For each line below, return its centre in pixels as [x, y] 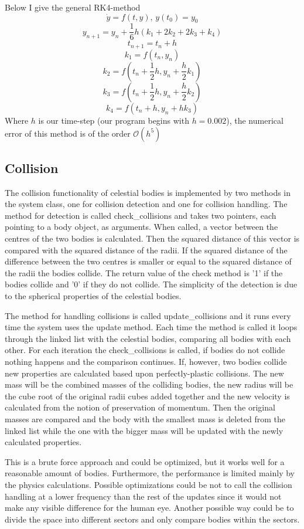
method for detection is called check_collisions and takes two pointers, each [141, 215]
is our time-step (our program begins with [114, 120]
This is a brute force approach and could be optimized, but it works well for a [145, 461]
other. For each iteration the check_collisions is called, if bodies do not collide [145, 350]
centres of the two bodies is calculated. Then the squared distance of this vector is [152, 238]
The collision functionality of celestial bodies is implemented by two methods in [148, 192]
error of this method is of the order [68, 133]
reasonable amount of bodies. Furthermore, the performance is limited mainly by [150, 473]
